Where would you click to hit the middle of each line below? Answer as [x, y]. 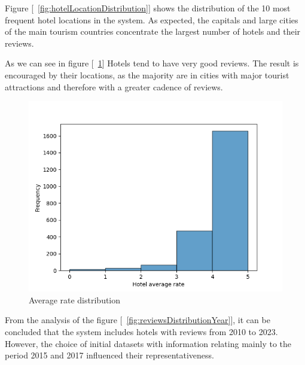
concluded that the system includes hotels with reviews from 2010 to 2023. [141, 331]
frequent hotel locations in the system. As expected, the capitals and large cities [152, 19]
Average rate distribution [75, 299]
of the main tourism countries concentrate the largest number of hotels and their [153, 31]
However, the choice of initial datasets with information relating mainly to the [148, 343]
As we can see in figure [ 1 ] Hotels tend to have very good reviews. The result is [152, 63]
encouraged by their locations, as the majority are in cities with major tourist [147, 74]
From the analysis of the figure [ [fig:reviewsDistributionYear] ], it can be [138, 320]
